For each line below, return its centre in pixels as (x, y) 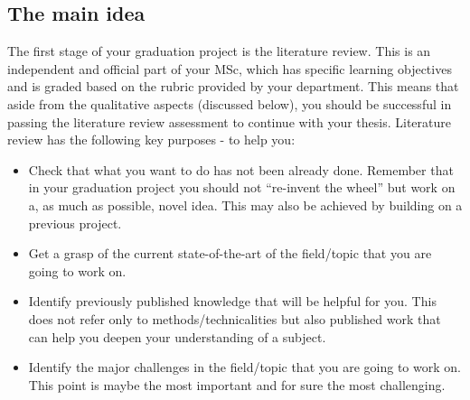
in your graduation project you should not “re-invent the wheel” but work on (242, 187)
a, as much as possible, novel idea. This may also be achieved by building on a (245, 205)
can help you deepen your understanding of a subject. (177, 336)
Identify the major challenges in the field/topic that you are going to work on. (244, 367)
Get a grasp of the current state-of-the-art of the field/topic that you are (230, 253)
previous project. (75, 223)
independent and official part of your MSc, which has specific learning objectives (230, 68)
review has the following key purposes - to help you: (151, 140)
